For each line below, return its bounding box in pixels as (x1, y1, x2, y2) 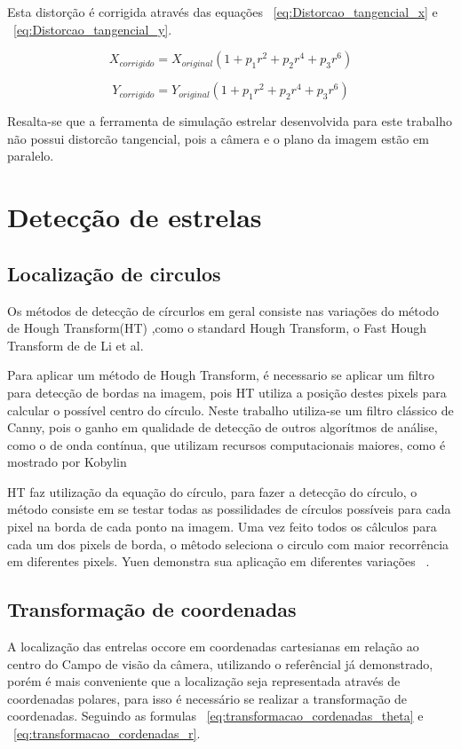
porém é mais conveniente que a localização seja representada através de (7, 672, 401, 690)
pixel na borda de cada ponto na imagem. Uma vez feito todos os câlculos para (7, 517, 437, 536)
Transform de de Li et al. (7, 335, 144, 354)
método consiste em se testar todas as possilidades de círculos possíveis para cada (7, 500, 451, 518)
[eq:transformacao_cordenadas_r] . (13, 724, 201, 743)
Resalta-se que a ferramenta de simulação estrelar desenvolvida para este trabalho (7, 112, 452, 130)
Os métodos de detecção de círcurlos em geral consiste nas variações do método (7, 301, 439, 319)
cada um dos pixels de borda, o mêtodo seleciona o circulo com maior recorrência (7, 534, 449, 553)
